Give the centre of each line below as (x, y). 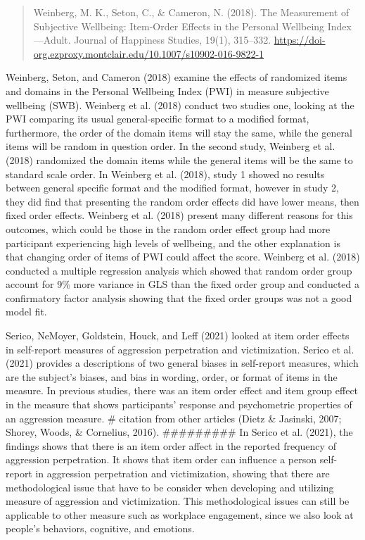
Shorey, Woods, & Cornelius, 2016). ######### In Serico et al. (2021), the (179, 432)
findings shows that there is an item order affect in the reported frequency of (171, 445)
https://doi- (300, 40)
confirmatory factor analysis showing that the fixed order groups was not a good (179, 297)
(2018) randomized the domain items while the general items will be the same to (179, 159)
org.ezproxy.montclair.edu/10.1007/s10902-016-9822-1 (149, 53)
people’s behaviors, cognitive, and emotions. (100, 528)
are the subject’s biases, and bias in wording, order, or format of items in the (172, 376)
